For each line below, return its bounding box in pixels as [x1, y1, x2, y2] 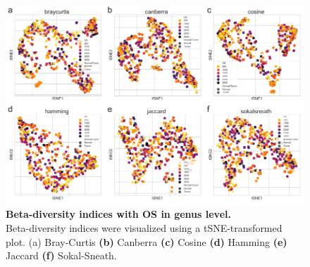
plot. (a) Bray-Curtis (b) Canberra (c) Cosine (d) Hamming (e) [6, 234, 287, 249]
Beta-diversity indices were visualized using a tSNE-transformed [6, 221, 283, 235]
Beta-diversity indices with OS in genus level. [6, 207, 231, 221]
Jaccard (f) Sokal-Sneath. [6, 248, 117, 263]
